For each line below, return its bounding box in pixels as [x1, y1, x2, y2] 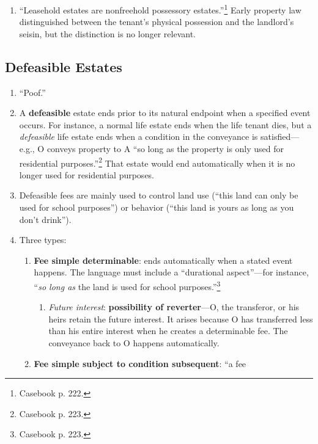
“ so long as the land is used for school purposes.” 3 [34, 278, 221, 293]
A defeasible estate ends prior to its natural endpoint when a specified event [19, 106, 311, 119]
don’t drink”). [19, 213, 72, 225]
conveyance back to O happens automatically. [48, 337, 220, 349]
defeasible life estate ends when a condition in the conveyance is [19, 130, 258, 143]
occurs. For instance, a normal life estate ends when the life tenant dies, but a [19, 118, 312, 131]
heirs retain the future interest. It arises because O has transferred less [48, 312, 313, 325]
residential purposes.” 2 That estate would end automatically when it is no [19, 155, 295, 169]
